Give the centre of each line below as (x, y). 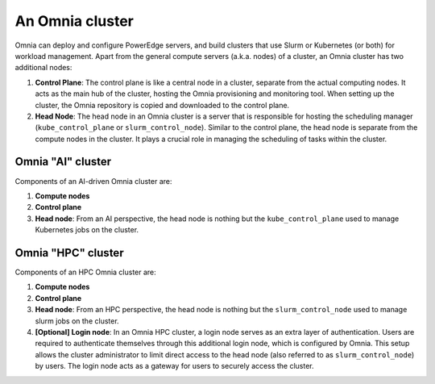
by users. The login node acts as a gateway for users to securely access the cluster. (174, 366)
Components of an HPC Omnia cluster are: (85, 272)
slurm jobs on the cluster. (77, 321)
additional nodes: (43, 68)
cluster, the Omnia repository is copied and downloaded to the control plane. (162, 105)
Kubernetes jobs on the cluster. (87, 230)
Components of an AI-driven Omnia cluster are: (93, 181)
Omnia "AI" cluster (63, 162)
